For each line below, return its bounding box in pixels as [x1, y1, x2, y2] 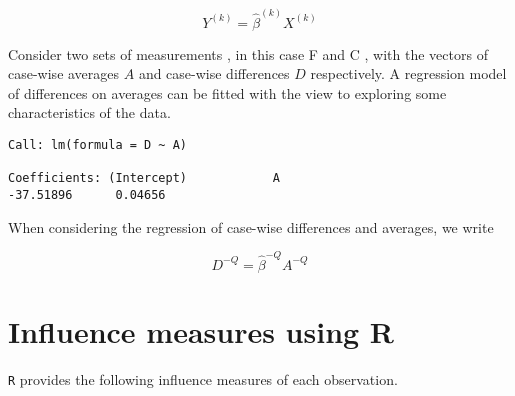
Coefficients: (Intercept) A [8, 171, 281, 186]
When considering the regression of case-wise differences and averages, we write [8, 216, 494, 237]
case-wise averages [8, 63, 120, 84]
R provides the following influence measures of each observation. [8, 369, 398, 390]
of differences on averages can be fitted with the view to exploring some [8, 82, 447, 103]
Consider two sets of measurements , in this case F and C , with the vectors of [8, 43, 488, 64]
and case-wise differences [138, 63, 290, 84]
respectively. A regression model [310, 63, 507, 84]
